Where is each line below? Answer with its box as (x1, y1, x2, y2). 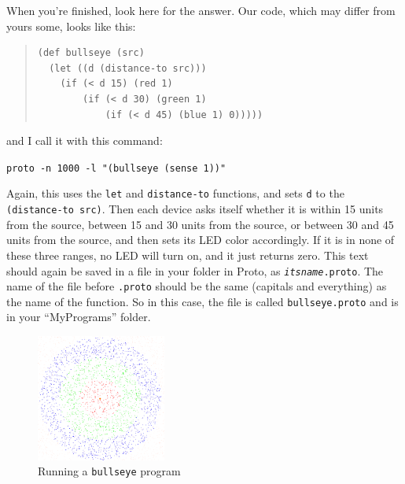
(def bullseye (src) (37, 47, 145, 59)
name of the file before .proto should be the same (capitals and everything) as (6, 278, 387, 294)
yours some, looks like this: (6, 17, 136, 34)
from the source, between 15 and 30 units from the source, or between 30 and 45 (6, 216, 394, 232)
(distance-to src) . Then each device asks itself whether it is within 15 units (6, 201, 384, 217)
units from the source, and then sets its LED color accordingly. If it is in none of (6, 231, 395, 248)
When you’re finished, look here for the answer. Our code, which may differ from (6, 2, 396, 18)
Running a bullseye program (38, 463, 181, 479)
